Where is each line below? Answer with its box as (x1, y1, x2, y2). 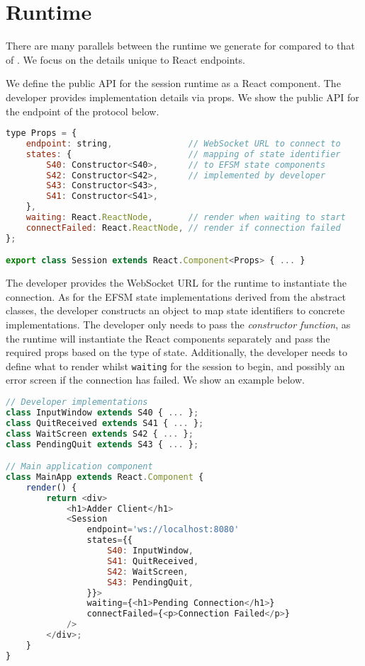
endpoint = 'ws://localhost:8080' (86, 524, 240, 535)
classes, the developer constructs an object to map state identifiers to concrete (6, 303, 345, 318)
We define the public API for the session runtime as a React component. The (6, 76, 341, 91)
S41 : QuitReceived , (107, 556, 199, 566)
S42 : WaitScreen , (107, 566, 189, 577)
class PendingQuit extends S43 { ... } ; (6, 439, 199, 449)
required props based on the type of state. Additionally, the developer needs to (6, 345, 347, 360)
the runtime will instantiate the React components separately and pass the (6, 331, 330, 345)
